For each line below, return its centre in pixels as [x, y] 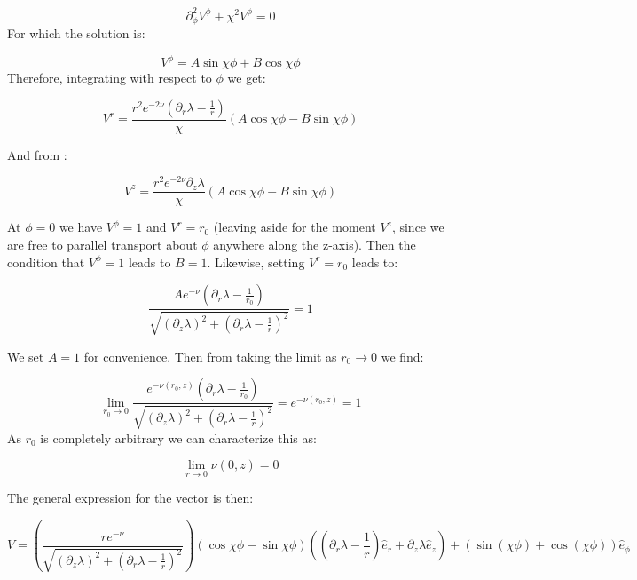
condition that [46, 262]
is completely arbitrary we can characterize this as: [178, 437]
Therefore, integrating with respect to [110, 78]
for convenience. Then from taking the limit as [210, 356]
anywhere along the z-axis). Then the [315, 244]
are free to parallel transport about [102, 244]
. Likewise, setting [256, 262]
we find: [402, 356]
